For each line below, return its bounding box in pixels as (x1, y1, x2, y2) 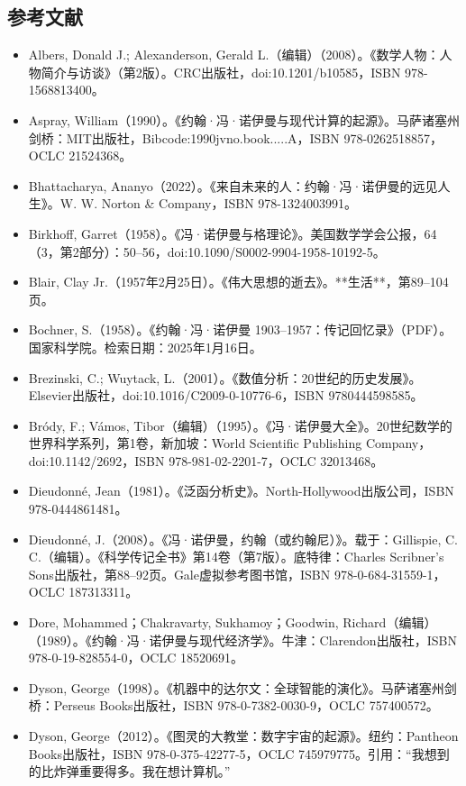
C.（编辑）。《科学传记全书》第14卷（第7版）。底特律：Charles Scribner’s (28, 547, 444, 566)
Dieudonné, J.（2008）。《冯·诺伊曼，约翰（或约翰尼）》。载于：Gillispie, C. (28, 529, 459, 548)
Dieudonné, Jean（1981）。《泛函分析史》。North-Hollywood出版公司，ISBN (28, 481, 454, 500)
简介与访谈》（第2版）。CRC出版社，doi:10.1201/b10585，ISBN (41, 62, 401, 81)
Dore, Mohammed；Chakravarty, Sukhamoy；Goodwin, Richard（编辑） (28, 613, 437, 632)
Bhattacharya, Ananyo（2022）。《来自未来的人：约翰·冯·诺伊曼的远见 (28, 176, 438, 195)
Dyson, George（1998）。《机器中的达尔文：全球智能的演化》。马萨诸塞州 (28, 678, 444, 697)
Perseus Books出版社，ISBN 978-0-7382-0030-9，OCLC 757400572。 (53, 696, 439, 715)
